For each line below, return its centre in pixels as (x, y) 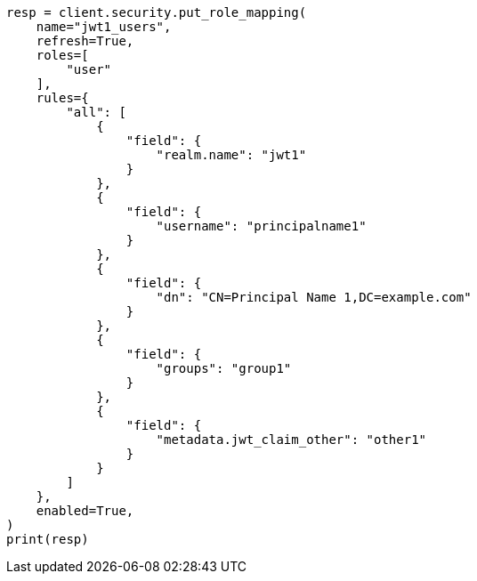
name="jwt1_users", (104, 27)
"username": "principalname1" (261, 226)
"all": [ (96, 112)
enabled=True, (85, 511)
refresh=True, (85, 41)
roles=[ (62, 55)
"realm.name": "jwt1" (231, 155)
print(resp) (48, 539)
